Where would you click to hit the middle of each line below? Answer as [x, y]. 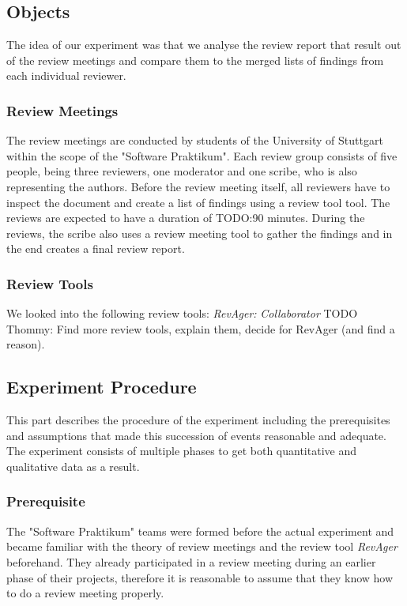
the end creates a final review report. [96, 248]
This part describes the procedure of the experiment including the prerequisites [198, 420]
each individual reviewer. [66, 75]
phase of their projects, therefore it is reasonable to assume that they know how [200, 577]
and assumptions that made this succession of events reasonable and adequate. [196, 435]
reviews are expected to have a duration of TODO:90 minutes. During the [186, 218]
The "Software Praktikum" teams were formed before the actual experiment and [200, 531]
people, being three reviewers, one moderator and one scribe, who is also [182, 171]
